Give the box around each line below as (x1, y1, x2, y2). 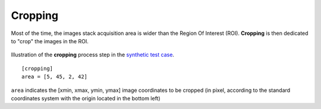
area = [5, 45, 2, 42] (21, 73, 88, 80)
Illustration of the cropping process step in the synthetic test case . (11, 51, 175, 59)
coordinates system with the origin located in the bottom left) (11, 95, 160, 102)
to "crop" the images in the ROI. (11, 37, 89, 44)
